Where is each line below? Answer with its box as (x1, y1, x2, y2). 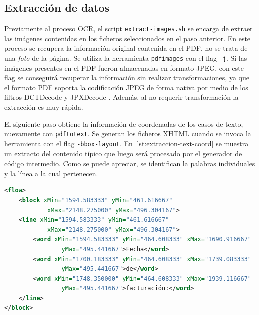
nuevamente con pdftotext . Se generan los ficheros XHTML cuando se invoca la (4, 128, 251, 139)
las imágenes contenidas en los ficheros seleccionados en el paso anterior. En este (4, 33, 251, 43)
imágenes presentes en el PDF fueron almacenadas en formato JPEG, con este (4, 62, 244, 73)
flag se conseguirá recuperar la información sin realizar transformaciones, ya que (4, 72, 249, 83)
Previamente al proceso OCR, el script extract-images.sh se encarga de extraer (4, 23, 253, 34)
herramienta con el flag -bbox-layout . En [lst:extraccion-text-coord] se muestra (4, 138, 249, 148)
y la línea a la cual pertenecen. (4, 168, 98, 178)
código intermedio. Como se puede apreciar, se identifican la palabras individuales (4, 158, 255, 169)
